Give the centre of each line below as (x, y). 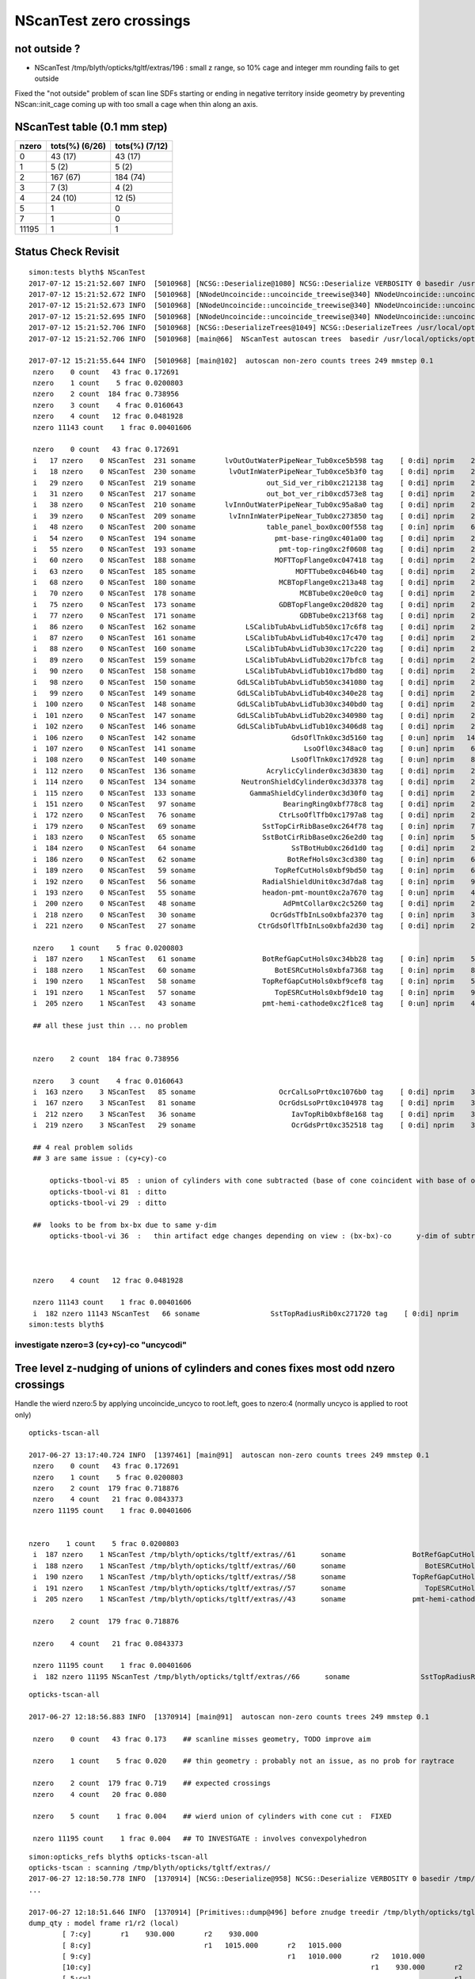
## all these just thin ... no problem (110, 1026)
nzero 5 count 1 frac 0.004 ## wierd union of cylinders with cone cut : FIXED (212, 1816)
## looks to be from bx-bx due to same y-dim (125, 1225)
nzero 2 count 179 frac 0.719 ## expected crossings (152, 1783)
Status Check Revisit (67, 251)
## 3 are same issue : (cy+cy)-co (100, 1159)
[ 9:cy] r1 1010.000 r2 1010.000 (243, 1956)
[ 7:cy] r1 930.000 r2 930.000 (160, 1934)
